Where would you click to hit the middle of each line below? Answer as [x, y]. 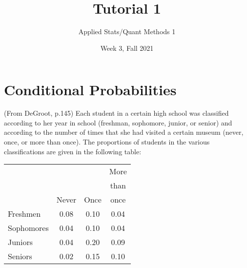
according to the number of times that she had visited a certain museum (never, [124, 132]
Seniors [20, 256]
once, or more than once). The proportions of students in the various [107, 142]
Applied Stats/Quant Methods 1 [127, 31]
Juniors [21, 242]
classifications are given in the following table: [73, 151]
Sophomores [28, 228]
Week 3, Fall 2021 [127, 48]
